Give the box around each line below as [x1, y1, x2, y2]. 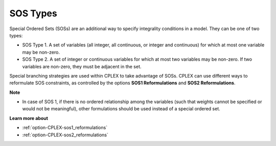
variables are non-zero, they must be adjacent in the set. [22, 63, 142, 69]
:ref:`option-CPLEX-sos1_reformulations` [22, 125, 107, 131]
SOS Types [9, 8, 57, 19]
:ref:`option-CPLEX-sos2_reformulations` [22, 132, 108, 138]
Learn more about [9, 115, 49, 121]
